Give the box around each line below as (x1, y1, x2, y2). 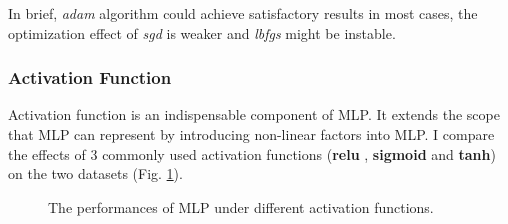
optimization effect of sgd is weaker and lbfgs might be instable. (8, 22, 396, 43)
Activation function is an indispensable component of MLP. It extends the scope (8, 104, 500, 125)
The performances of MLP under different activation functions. (48, 196, 434, 217)
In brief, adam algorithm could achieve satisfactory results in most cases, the (8, 3, 478, 23)
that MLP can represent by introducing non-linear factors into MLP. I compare (8, 124, 495, 144)
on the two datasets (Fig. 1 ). (8, 163, 183, 184)
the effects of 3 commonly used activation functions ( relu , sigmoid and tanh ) (8, 143, 496, 164)
